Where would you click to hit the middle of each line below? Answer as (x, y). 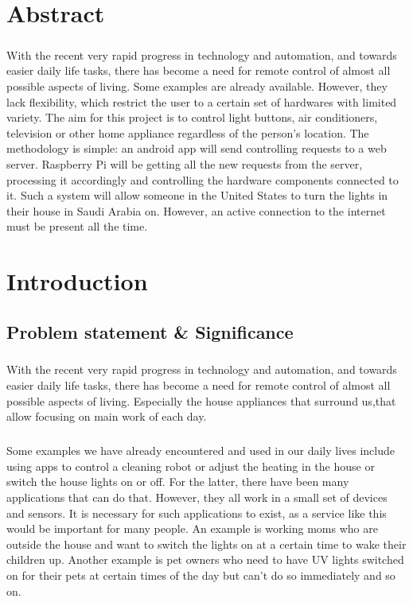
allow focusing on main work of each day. (107, 416)
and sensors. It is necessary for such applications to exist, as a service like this (197, 513)
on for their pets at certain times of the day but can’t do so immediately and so (201, 575)
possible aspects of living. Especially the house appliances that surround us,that (201, 400)
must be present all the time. (77, 226)
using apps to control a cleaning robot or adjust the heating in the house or (191, 466)
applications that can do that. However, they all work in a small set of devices (197, 497)
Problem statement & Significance (150, 331)
